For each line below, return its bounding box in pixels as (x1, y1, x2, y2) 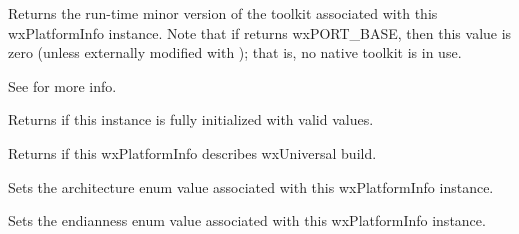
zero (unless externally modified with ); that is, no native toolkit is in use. (8, 42, 462, 63)
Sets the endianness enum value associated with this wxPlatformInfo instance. (8, 210, 486, 231)
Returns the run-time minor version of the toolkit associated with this (8, 3, 438, 23)
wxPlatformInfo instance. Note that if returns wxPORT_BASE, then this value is (8, 22, 512, 43)
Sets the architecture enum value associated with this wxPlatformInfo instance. (8, 176, 494, 197)
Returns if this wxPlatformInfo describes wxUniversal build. (8, 142, 377, 163)
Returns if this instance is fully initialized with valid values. (8, 109, 374, 130)
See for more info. (8, 75, 117, 96)
